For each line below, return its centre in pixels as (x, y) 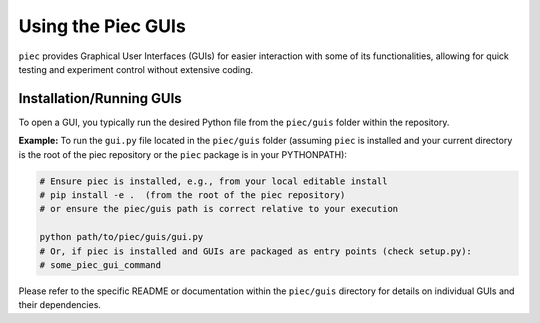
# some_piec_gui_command (100, 264)
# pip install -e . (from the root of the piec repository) (192, 195)
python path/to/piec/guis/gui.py (121, 237)
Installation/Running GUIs (100, 98)
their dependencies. (60, 305)
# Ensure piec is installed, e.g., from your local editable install (213, 181)
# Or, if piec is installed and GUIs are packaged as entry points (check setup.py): (255, 251)
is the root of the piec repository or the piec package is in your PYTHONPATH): (182, 154)
